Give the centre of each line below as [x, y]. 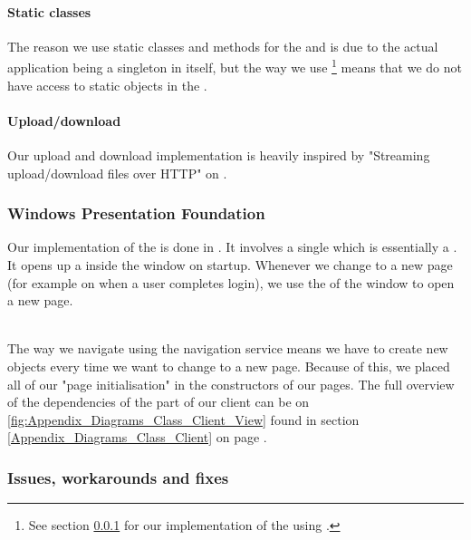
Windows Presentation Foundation [136, 213]
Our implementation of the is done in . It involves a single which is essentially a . [232, 247]
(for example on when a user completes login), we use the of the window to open [231, 282]
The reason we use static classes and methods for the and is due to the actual [223, 46]
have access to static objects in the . [107, 85]
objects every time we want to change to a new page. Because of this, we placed [229, 366]
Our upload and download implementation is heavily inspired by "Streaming [219, 155]
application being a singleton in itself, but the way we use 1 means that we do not [235, 66]
